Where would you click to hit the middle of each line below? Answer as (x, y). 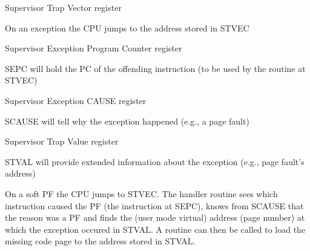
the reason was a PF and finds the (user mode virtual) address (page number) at (155, 217)
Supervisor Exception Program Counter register (94, 48)
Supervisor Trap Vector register (63, 7)
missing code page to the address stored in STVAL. (100, 241)
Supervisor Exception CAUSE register (76, 100)
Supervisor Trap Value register (62, 141)
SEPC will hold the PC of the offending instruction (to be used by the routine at (155, 68)
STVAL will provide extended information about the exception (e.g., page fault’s (155, 161)
